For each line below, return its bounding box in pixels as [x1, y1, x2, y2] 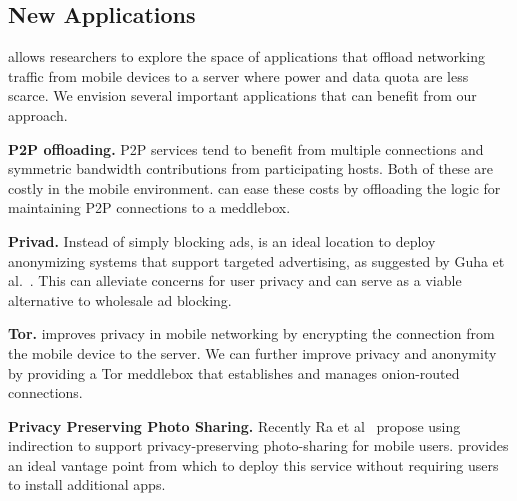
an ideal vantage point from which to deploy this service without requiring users [8, 454, 499, 475]
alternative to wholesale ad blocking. [8, 289, 232, 310]
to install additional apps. [8, 474, 166, 495]
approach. [8, 104, 68, 125]
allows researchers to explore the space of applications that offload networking [8, 46, 485, 67]
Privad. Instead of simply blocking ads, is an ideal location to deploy [8, 230, 436, 251]
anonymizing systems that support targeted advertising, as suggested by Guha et [8, 250, 505, 271]
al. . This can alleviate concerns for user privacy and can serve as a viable [8, 270, 462, 291]
